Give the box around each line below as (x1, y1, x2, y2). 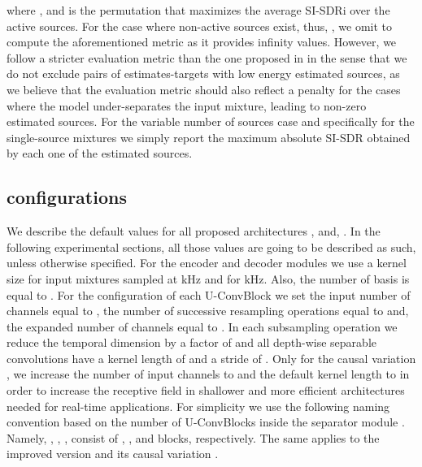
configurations (7, 184, 127, 210)
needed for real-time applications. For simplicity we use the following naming (7, 397, 390, 414)
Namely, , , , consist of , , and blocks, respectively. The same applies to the (7, 429, 380, 446)
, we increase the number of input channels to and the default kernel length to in (7, 365, 410, 383)
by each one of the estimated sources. (7, 145, 193, 162)
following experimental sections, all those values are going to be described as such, (7, 238, 416, 255)
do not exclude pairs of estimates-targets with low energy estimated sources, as (7, 65, 400, 82)
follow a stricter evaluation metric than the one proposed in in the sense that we (7, 49, 407, 66)
